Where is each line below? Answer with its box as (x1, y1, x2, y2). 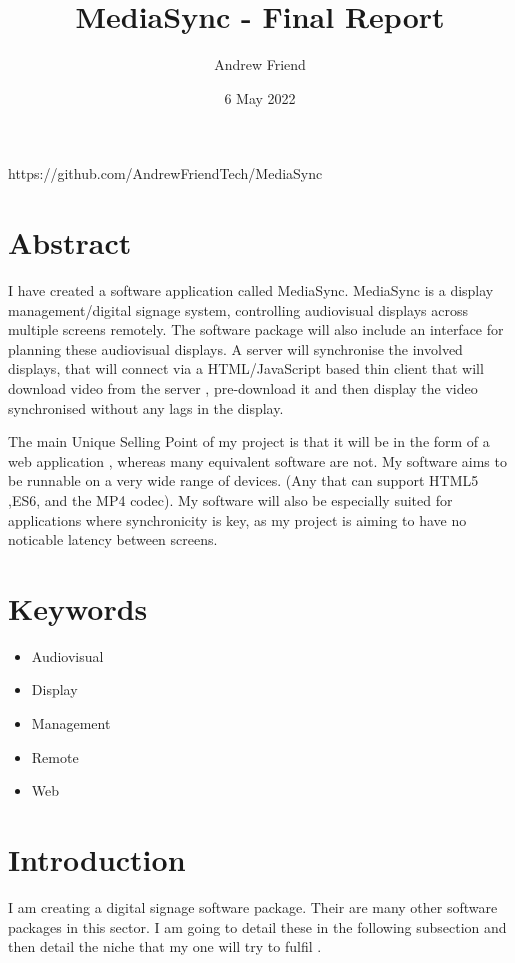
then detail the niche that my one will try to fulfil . (8, 936, 322, 957)
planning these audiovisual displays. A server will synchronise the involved (8, 338, 463, 359)
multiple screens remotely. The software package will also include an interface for (8, 319, 504, 340)
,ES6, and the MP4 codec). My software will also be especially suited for (8, 489, 453, 510)
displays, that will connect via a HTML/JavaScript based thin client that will (8, 358, 484, 379)
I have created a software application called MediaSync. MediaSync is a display (8, 280, 494, 301)
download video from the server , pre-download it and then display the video (8, 378, 478, 398)
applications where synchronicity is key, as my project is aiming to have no (8, 509, 467, 530)
